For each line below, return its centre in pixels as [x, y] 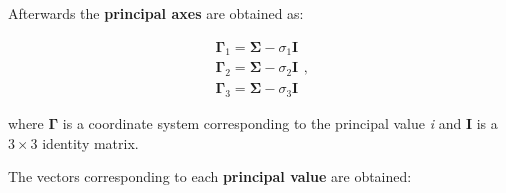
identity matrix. [90, 142]
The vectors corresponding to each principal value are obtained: [210, 176]
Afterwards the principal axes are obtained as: [156, 13]
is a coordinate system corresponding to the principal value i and [262, 123]
